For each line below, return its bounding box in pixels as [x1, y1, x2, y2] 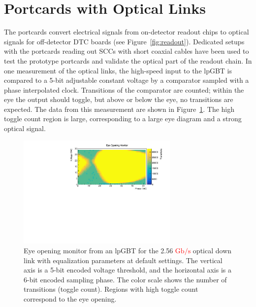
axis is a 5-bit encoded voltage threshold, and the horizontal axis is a [24, 265, 232, 275]
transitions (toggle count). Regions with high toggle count [24, 284, 198, 294]
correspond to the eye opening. [24, 293, 117, 304]
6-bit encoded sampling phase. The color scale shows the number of [24, 274, 227, 284]
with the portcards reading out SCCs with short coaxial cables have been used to [4, 46, 249, 56]
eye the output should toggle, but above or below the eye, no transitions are [4, 94, 233, 104]
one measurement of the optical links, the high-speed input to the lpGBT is [4, 65, 232, 75]
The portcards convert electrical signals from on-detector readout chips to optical [4, 27, 249, 37]
